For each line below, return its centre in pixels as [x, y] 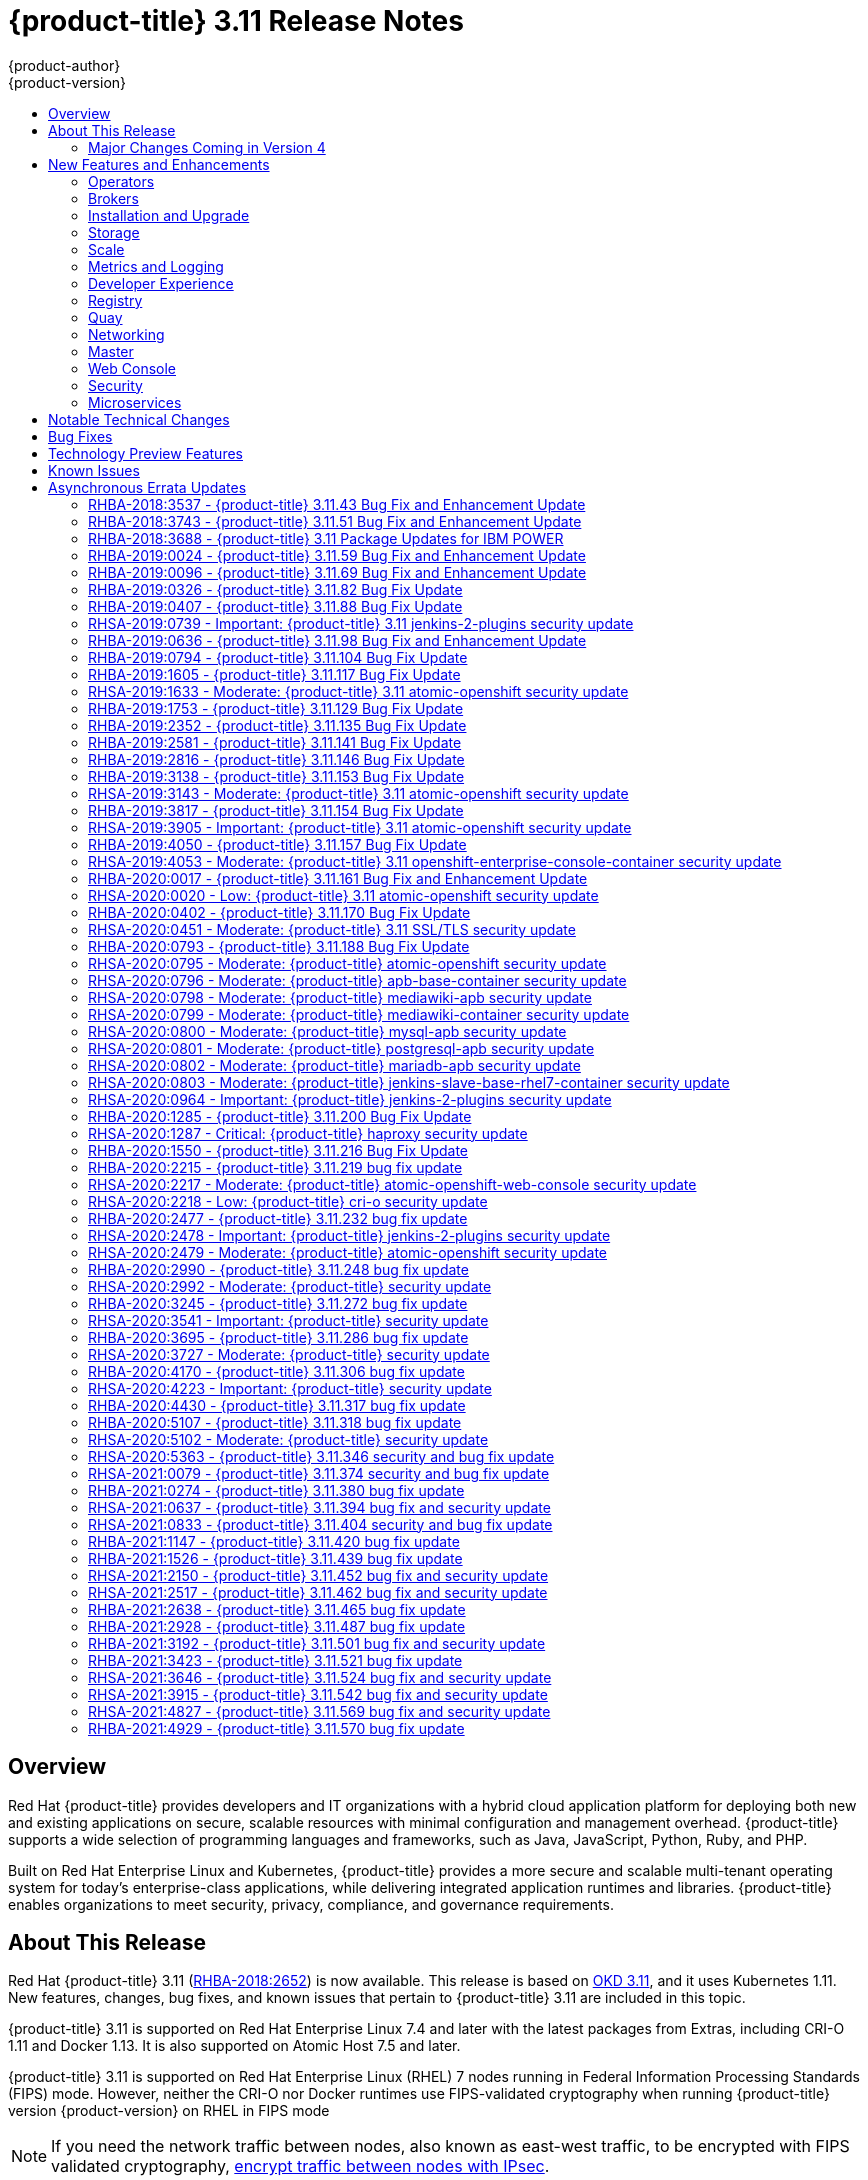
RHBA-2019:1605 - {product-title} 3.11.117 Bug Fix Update [274, 674]
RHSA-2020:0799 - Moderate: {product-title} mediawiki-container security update [359, 1014]
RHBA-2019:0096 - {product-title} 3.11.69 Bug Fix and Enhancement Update [337, 572]
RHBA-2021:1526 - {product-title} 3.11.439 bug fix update [275, 1558]
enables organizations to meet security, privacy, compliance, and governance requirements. [311, 1904]
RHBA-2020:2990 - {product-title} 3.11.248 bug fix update [278, 1269]
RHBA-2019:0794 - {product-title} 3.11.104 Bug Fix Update [278, 657]
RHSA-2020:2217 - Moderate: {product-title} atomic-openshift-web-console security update [392, 1184]
